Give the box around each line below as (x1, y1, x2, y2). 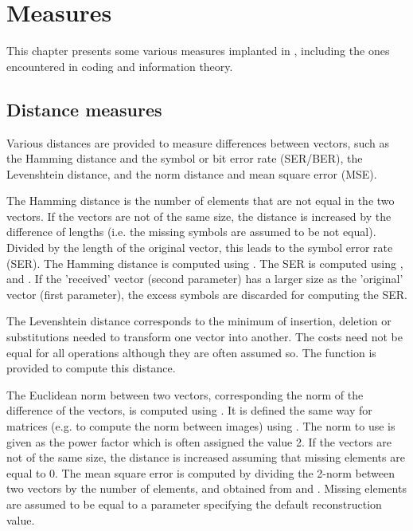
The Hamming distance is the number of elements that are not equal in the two (6, 192, 395, 209)
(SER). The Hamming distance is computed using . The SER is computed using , (6, 254, 403, 271)
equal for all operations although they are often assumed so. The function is (6, 344, 376, 360)
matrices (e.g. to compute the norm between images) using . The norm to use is (6, 418, 395, 435)
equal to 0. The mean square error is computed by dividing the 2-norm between (6, 464, 395, 481)
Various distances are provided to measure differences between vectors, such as (6, 134, 390, 151)
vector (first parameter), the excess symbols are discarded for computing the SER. (6, 285, 407, 302)
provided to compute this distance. (6, 360, 176, 376)
